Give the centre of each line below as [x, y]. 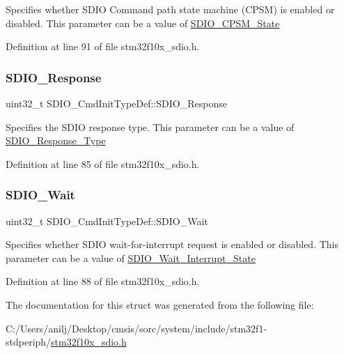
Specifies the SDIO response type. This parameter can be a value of [150, 126]
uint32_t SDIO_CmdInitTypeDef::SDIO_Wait [107, 221]
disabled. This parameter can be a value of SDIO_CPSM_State [143, 23]
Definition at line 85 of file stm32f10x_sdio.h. [103, 163]
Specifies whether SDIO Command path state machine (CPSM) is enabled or [170, 9]
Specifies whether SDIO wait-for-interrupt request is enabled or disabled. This [172, 244]
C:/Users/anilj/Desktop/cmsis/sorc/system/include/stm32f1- [136, 328]
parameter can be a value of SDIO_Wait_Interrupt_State [131, 257]
